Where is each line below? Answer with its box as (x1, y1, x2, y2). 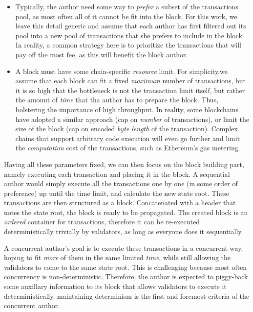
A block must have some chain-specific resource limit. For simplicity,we (15, 66, 228, 76)
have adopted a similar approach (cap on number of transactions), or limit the (15, 114, 249, 124)
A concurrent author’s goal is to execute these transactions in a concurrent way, (4, 242, 243, 253)
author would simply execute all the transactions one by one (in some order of (4, 178, 238, 189)
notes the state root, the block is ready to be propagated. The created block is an (4, 207, 248, 217)
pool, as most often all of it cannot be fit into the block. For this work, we (15, 11, 237, 21)
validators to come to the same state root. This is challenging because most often (4, 262, 247, 272)
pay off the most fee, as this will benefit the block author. (15, 49, 188, 59)
